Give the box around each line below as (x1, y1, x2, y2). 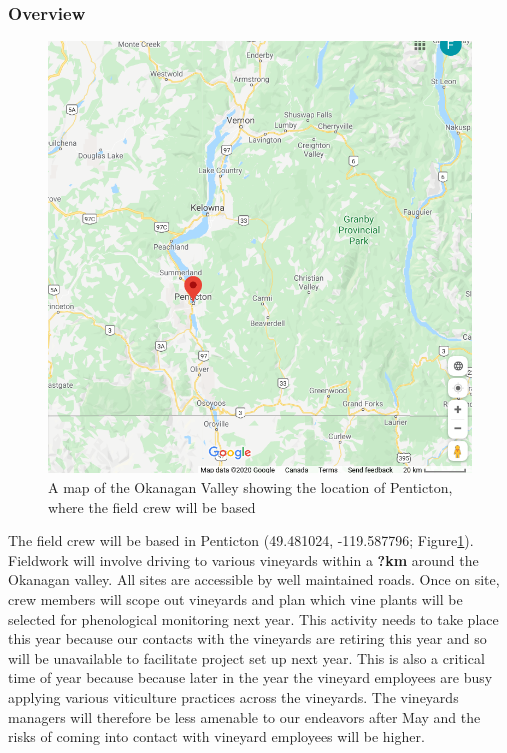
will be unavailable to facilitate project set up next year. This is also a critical (8, 647, 485, 668)
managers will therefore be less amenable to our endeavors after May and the (8, 706, 481, 727)
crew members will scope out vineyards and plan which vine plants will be (8, 588, 463, 609)
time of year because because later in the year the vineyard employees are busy (8, 667, 493, 688)
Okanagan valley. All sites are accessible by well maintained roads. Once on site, (8, 569, 500, 590)
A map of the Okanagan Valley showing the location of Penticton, (48, 477, 453, 497)
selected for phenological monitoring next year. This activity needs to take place (8, 608, 499, 629)
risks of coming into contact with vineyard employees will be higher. (8, 726, 425, 747)
